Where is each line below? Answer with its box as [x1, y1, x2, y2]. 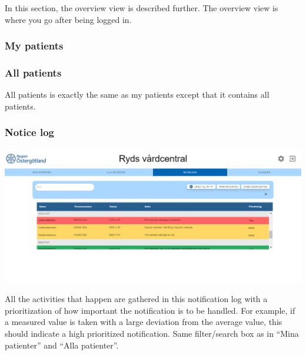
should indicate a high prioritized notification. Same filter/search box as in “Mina [5, 327, 299, 339]
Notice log [5, 125, 54, 140]
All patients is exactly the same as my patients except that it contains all [5, 88, 270, 101]
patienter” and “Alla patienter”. [5, 339, 119, 351]
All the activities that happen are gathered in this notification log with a [5, 293, 268, 305]
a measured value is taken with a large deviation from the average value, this [5, 316, 282, 328]
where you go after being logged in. [5, 13, 132, 25]
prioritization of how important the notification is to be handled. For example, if [5, 304, 295, 316]
